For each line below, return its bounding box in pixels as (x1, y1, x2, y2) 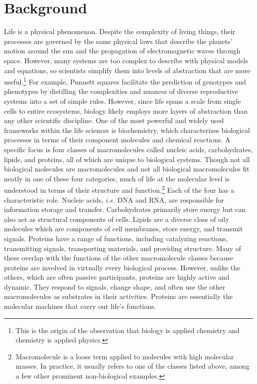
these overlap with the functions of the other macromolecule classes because (4, 253, 234, 263)
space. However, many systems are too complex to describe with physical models (4, 55, 248, 65)
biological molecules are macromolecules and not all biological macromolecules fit (4, 164, 250, 174)
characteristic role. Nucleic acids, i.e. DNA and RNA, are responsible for (4, 194, 224, 205)
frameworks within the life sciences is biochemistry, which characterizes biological (4, 125, 250, 135)
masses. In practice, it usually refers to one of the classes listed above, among (15, 361, 250, 371)
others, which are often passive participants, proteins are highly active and (4, 272, 230, 282)
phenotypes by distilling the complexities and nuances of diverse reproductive (4, 86, 238, 96)
